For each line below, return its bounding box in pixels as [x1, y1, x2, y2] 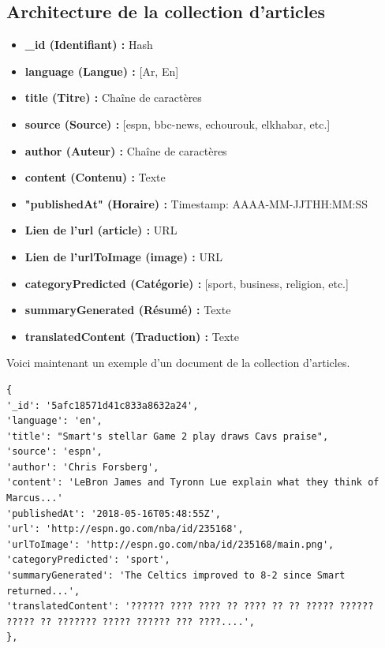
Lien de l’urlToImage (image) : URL [24, 248, 223, 264]
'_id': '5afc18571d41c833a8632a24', [6, 399, 199, 411]
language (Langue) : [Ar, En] [24, 62, 179, 79]
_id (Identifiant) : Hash [24, 36, 153, 53]
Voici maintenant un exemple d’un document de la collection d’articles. [6, 354, 350, 371]
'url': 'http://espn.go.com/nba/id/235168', [6, 523, 244, 535]
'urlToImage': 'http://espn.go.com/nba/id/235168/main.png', [6, 538, 335, 550]
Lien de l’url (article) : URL [24, 222, 178, 238]
